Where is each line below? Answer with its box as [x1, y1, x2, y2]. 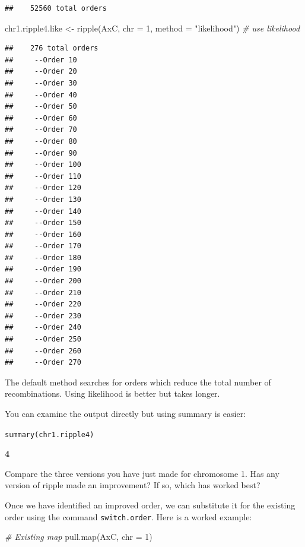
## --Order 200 [5, 277, 81, 286]
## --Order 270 [5, 358, 81, 367]
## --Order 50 [5, 102, 77, 111]
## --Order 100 [5, 160, 81, 169]
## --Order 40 [5, 90, 77, 99]
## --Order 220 [5, 300, 81, 309]
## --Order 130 [5, 195, 81, 204]
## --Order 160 [5, 230, 81, 239]
